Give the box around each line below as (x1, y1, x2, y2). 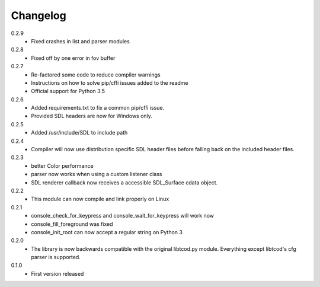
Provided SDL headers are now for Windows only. (31, 113, 152, 120)
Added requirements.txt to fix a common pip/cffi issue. (31, 104, 165, 111)
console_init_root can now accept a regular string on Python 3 (31, 228, 183, 235)
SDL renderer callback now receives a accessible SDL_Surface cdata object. (31, 178, 218, 186)
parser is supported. (31, 254, 81, 261)
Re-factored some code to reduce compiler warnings (31, 71, 161, 78)
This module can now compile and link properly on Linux (31, 196, 169, 203)
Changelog (11, 9, 66, 22)
